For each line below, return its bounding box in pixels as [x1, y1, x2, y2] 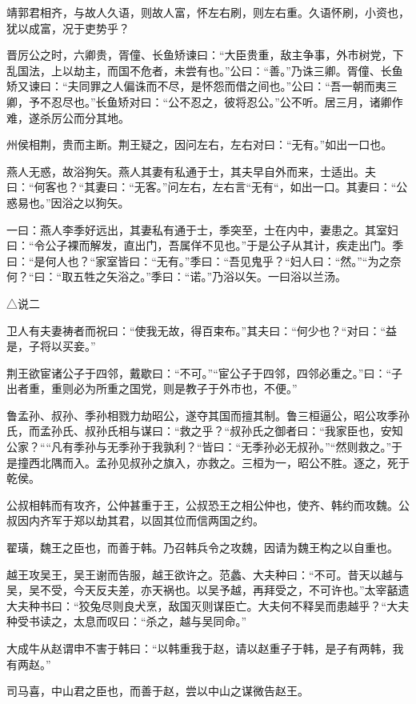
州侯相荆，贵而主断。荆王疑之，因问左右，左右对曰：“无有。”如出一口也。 [6, 136, 393, 153]
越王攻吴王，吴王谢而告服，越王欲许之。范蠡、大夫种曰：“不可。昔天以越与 [6, 566, 404, 582]
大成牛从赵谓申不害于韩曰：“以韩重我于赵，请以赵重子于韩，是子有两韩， [6, 640, 393, 656]
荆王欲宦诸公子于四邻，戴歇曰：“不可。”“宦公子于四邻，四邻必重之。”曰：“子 [6, 364, 403, 381]
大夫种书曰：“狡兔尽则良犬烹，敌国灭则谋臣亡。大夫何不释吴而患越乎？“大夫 [6, 597, 410, 614]
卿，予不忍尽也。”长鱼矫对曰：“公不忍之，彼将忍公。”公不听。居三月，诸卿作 [6, 93, 403, 110]
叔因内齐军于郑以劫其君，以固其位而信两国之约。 [6, 512, 264, 529]
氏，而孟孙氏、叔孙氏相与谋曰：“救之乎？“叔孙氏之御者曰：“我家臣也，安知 [6, 422, 403, 439]
